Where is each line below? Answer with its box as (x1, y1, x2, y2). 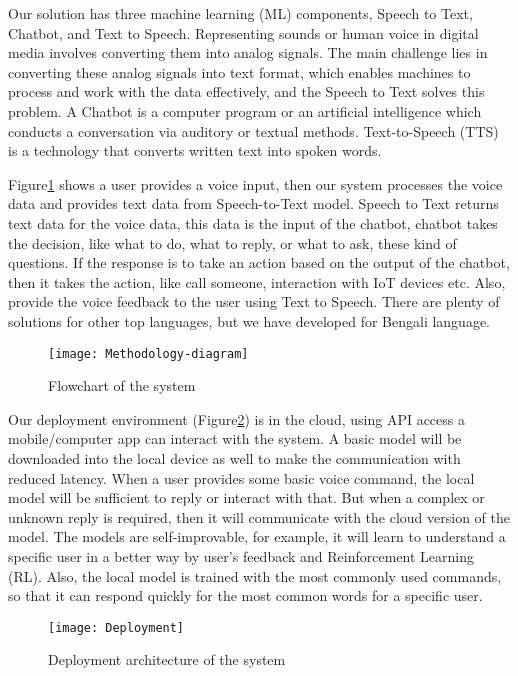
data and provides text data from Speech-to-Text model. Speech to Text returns (8, 193, 499, 214)
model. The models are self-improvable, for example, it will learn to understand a (8, 526, 506, 547)
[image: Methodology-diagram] (48, 346, 249, 361)
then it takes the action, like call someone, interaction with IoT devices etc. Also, (8, 271, 506, 292)
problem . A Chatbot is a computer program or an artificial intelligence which (8, 100, 482, 121)
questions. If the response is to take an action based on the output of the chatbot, (8, 252, 510, 273)
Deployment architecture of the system (48, 649, 286, 670)
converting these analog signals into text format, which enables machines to (8, 61, 471, 82)
